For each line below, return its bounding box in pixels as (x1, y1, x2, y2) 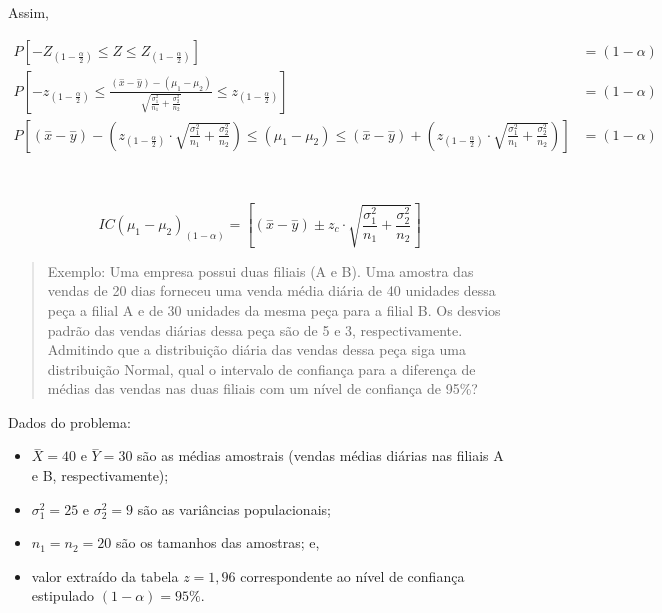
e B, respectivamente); (31, 465, 169, 486)
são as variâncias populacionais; (137, 498, 331, 519)
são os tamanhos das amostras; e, (115, 532, 320, 553)
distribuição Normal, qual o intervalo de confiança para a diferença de (47, 358, 476, 379)
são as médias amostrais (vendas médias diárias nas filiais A (137, 445, 504, 466)
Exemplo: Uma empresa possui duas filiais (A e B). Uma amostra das (47, 260, 474, 281)
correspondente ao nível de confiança (240, 565, 465, 586)
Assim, (8, 2, 49, 22)
